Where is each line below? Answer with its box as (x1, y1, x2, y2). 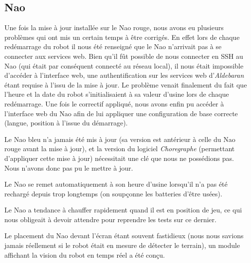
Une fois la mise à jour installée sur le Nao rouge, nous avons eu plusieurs (4, 22, 224, 33)
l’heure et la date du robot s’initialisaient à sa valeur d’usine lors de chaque (4, 89, 229, 99)
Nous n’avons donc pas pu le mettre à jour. (4, 162, 133, 173)
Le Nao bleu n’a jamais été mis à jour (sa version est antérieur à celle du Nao (4, 134, 235, 144)
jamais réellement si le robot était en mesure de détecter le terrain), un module (4, 240, 240, 250)
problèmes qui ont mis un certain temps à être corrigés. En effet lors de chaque (4, 32, 240, 42)
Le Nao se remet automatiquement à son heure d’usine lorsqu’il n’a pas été (4, 179, 228, 189)
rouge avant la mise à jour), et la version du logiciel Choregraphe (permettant (4, 143, 235, 154)
